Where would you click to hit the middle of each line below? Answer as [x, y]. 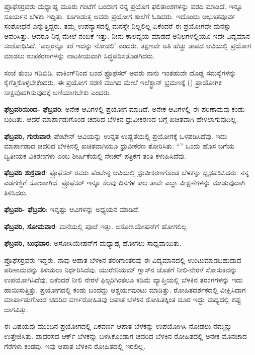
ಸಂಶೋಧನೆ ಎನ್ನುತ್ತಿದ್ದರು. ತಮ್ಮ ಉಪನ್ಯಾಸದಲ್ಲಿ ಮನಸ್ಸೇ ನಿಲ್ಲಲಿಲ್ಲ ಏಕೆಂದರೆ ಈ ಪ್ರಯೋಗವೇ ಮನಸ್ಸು [117, 26]
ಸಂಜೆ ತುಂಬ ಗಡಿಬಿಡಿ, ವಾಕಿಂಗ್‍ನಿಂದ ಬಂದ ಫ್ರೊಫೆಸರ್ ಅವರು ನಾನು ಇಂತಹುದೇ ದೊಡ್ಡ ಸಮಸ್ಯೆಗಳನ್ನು [120, 72]
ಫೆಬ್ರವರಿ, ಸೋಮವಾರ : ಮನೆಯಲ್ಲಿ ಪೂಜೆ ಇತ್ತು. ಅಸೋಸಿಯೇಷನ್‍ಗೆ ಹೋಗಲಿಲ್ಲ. [97, 226]
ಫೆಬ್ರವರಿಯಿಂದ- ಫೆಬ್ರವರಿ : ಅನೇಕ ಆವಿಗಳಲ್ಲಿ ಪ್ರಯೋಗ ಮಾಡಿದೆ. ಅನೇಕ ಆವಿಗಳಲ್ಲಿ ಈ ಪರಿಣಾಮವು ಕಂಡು [124, 109]
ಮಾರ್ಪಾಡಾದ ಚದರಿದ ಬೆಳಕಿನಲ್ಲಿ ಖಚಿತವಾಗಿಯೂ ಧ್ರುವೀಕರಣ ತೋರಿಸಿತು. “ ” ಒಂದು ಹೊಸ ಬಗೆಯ [119, 146]
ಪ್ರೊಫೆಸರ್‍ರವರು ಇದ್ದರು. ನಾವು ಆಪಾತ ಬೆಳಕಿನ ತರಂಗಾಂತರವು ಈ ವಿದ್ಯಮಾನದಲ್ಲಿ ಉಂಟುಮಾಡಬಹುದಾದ [123, 260]
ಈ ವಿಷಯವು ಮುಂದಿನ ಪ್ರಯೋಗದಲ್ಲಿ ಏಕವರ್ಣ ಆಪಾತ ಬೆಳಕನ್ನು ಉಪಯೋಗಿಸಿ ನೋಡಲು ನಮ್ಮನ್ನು [118, 326]
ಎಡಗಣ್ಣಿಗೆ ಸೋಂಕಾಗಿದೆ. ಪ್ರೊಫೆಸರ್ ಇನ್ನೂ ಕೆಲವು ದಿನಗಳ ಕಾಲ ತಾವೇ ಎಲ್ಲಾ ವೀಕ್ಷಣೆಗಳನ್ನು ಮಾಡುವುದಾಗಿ [125, 182]
